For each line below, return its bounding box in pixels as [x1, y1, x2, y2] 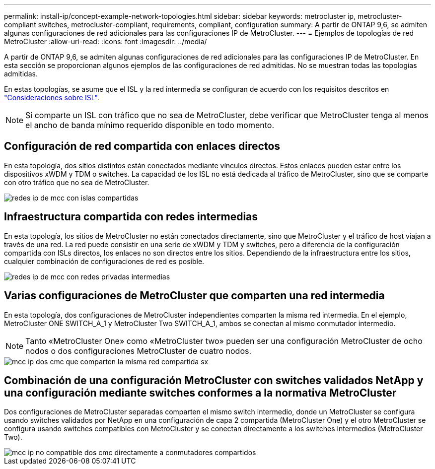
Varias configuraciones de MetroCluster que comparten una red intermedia [4, 289, 385, 302]
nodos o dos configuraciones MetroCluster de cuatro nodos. [25, 345, 252, 356]
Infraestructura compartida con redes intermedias [4, 210, 258, 223]
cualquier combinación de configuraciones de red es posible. [4, 257, 205, 266]
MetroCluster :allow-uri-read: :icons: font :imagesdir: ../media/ [4, 37, 207, 46]
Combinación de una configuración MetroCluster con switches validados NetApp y [4, 374, 424, 387]
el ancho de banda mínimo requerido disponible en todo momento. [25, 120, 275, 130]
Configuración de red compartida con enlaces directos [4, 140, 281, 153]
